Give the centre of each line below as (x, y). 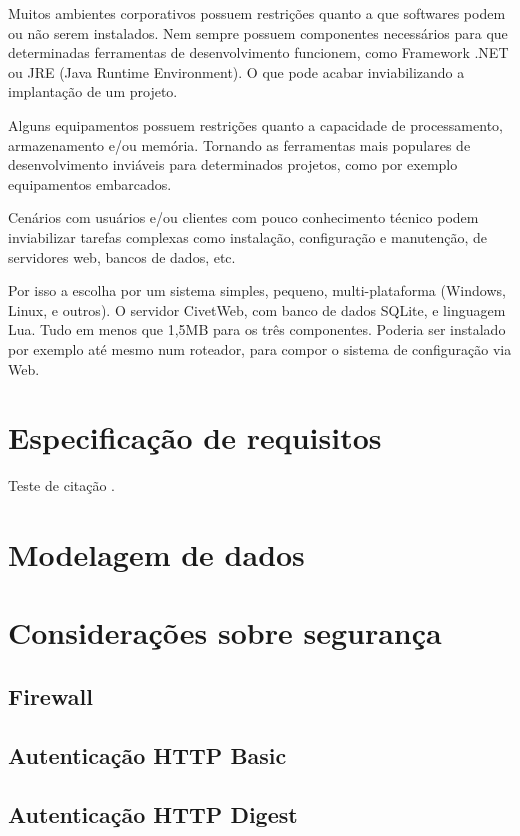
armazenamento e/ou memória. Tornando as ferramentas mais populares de (239, 144)
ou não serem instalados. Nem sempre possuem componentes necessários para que (258, 32)
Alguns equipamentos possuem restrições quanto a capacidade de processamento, (255, 124)
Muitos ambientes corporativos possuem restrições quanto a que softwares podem (257, 13)
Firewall (50, 695)
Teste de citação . (62, 485)
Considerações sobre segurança (225, 632)
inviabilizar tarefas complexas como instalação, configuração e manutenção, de (248, 236)
